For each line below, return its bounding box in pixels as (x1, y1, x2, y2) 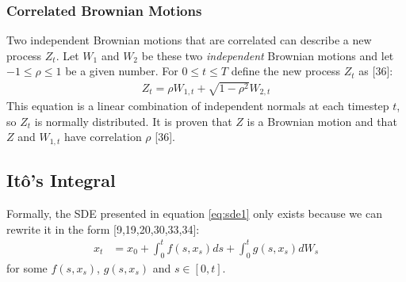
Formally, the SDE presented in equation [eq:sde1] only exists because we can (6, 205, 382, 222)
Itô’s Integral (6, 168, 116, 192)
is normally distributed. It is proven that (34, 112, 232, 129)
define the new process (231, 63, 341, 79)
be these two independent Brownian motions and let (141, 47, 394, 63)
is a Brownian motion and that (247, 112, 397, 129)
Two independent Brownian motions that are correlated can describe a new (6, 32, 372, 48)
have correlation (63, 128, 142, 145)
